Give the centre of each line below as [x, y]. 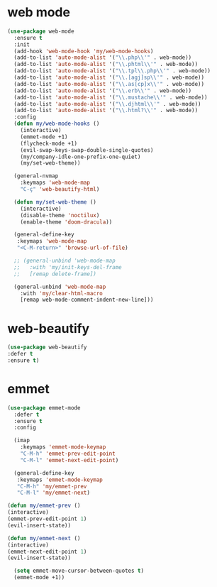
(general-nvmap [36, 176]
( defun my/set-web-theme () [55, 202]
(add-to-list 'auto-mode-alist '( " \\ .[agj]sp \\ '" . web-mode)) [109, 78]
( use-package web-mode [41, 31]
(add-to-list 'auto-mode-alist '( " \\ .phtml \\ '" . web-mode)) [106, 65]
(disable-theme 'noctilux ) [60, 215]
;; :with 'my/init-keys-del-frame [68, 267]
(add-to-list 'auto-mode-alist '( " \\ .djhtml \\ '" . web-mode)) [107, 104]
